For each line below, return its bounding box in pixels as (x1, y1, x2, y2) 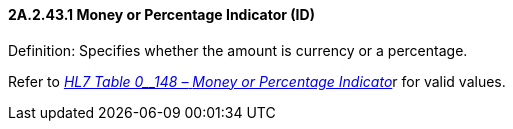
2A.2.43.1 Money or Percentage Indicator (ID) (8, 6, 315, 23)
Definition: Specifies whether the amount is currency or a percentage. (8, 41, 468, 59)
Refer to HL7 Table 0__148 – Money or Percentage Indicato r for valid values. (8, 72, 506, 90)
